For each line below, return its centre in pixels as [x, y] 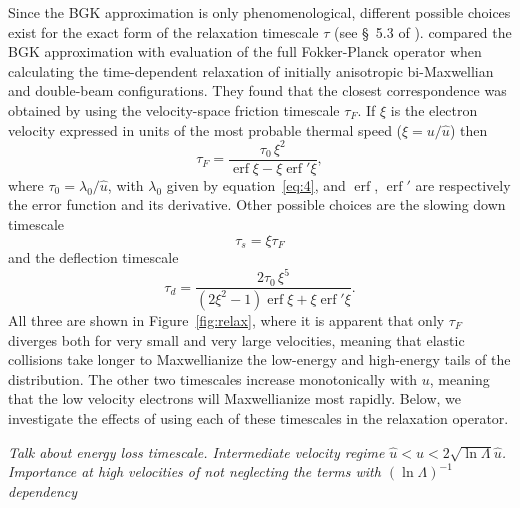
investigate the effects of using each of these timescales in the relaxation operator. [258, 417]
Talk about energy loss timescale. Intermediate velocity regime [196, 451]
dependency [43, 490]
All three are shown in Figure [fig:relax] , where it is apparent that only [226, 319]
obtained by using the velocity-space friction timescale [174, 109]
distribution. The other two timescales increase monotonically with [213, 378]
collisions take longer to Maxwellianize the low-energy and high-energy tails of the [259, 359]
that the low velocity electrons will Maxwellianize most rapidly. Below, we [235, 398]
